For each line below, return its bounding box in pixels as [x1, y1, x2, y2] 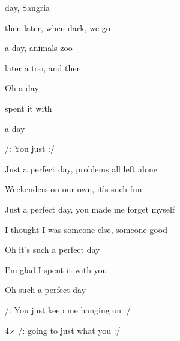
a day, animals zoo [5, 41, 73, 54]
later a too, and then [5, 61, 82, 74]
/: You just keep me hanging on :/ [5, 303, 131, 316]
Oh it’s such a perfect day [5, 243, 100, 256]
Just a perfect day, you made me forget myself [5, 202, 175, 215]
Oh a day [5, 82, 39, 94]
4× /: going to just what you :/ [5, 324, 121, 336]
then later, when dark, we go [5, 21, 110, 34]
